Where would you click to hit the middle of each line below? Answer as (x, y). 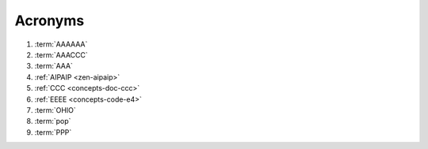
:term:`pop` (53, 121)
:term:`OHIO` (55, 110)
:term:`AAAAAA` (61, 44)
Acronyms (50, 20)
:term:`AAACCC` (61, 54)
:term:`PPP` (53, 132)
